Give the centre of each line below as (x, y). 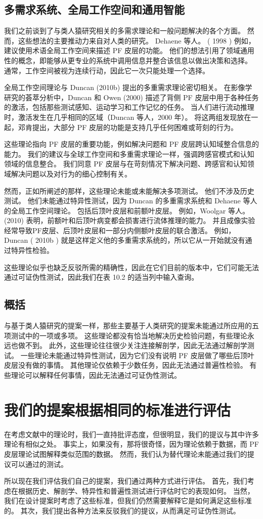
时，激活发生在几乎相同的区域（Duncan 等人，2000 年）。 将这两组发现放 (124, 117)
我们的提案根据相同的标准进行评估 (118, 409)
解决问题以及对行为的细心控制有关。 (71, 173)
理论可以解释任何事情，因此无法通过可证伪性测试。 (96, 375)
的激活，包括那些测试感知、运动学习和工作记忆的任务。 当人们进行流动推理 (129, 107)
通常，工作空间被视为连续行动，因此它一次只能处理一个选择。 (107, 70)
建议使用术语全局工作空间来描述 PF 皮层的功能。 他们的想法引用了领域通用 (129, 50)
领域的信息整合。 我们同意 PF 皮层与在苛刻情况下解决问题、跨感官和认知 (126, 164)
